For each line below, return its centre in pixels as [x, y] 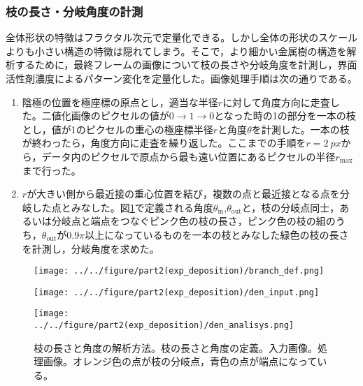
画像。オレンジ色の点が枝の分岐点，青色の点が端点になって [180, 361]
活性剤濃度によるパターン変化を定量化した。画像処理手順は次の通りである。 [181, 78]
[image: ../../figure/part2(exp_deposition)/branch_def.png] [179, 271]
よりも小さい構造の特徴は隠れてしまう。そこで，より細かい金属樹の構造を [176, 51]
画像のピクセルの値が [120, 116]
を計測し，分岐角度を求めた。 [91, 248]
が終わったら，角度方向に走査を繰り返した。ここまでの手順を [164, 143]
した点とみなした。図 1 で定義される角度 [122, 207]
